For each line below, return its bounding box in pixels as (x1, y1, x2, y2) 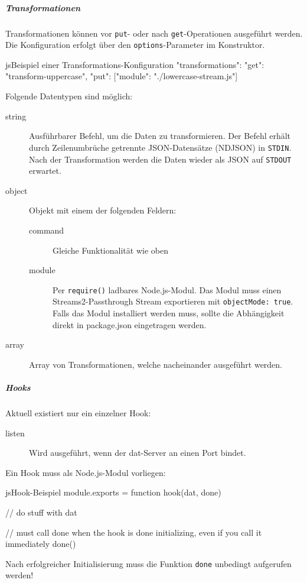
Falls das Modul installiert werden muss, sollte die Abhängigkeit (53, 307, 285, 319)
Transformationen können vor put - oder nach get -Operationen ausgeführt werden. (5, 27, 303, 39)
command (29, 224, 64, 236)
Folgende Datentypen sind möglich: (5, 90, 133, 102)
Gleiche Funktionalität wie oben (53, 244, 168, 256)
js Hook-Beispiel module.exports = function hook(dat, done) (5, 486, 221, 498)
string (5, 109, 27, 122)
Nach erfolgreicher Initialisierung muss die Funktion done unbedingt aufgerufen (5, 557, 292, 569)
